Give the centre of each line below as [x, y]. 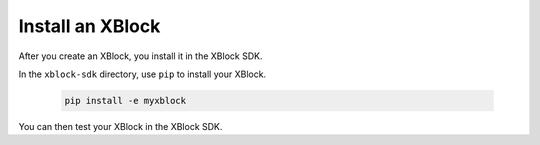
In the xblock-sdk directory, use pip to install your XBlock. [142, 74]
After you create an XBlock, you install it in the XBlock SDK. [140, 56]
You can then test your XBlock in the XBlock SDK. [120, 126]
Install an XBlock [89, 26]
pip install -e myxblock [125, 100]
